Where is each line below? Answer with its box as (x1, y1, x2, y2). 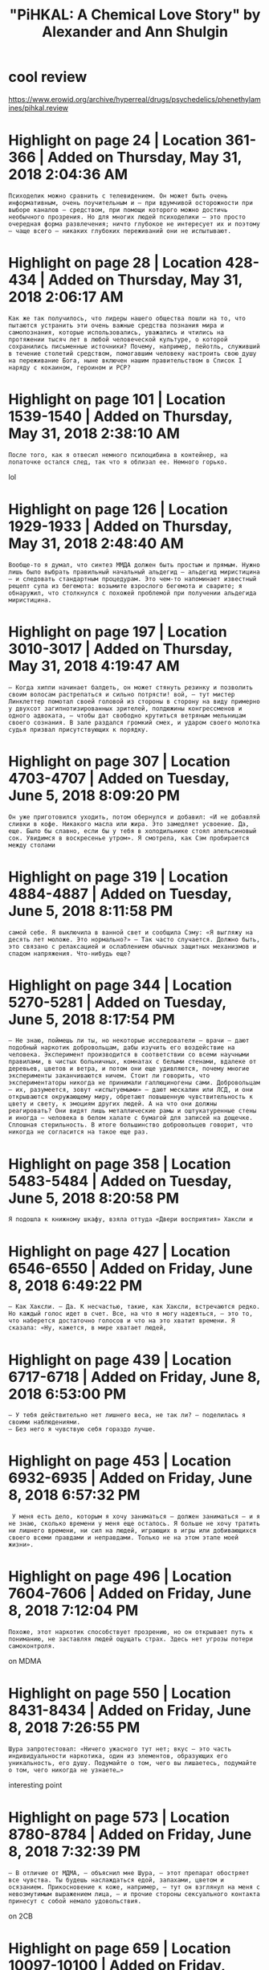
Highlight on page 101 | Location (8, 390, 226, 408)
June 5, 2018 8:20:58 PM (8, 1189, 179, 1207)
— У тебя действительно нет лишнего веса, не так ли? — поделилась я (8, 1412, 247, 1420)
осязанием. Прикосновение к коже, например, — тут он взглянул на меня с (8, 1883, 261, 1891)
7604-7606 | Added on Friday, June (8, 1584, 251, 1603)
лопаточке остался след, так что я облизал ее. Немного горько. (8, 458, 228, 466)
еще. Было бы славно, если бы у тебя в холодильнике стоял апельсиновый (8, 827, 257, 835)
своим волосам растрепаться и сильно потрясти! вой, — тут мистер (8, 690, 235, 698)
